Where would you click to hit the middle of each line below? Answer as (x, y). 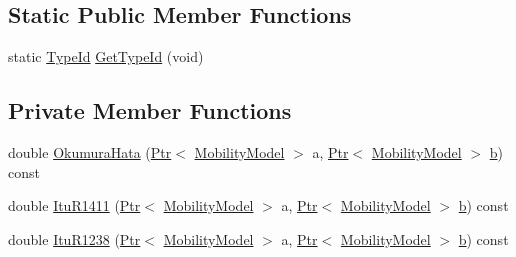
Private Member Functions (150, 110)
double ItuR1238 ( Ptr (74, 238)
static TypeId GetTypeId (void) (106, 56)
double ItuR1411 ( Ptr (74, 205)
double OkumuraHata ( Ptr (90, 152)
